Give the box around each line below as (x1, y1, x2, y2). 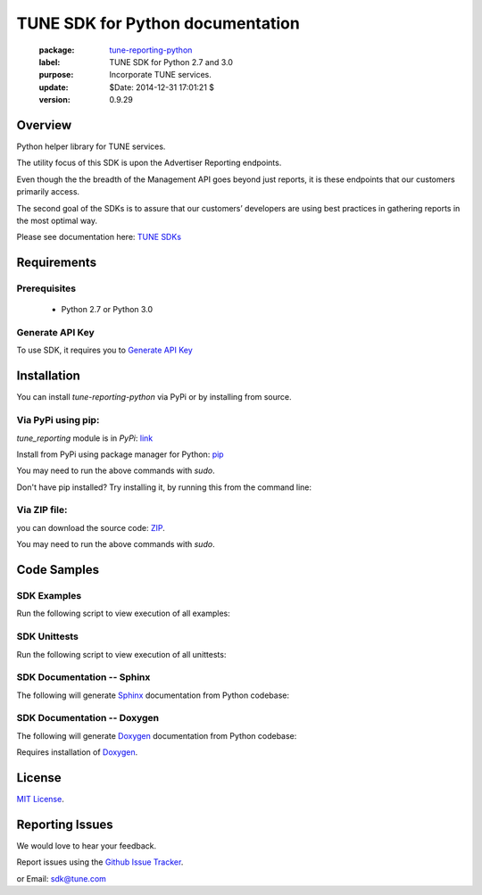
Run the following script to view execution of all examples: (16, 608, 231, 619)
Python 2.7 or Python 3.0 (61, 304, 154, 315)
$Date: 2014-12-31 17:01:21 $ (109, 81, 214, 93)
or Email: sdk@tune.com (16, 873, 107, 883)
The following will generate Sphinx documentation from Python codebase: (16, 690, 290, 700)
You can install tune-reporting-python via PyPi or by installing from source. (16, 392, 292, 402)
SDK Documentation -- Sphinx (16, 671, 151, 684)
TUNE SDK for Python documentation (16, 13, 301, 33)
